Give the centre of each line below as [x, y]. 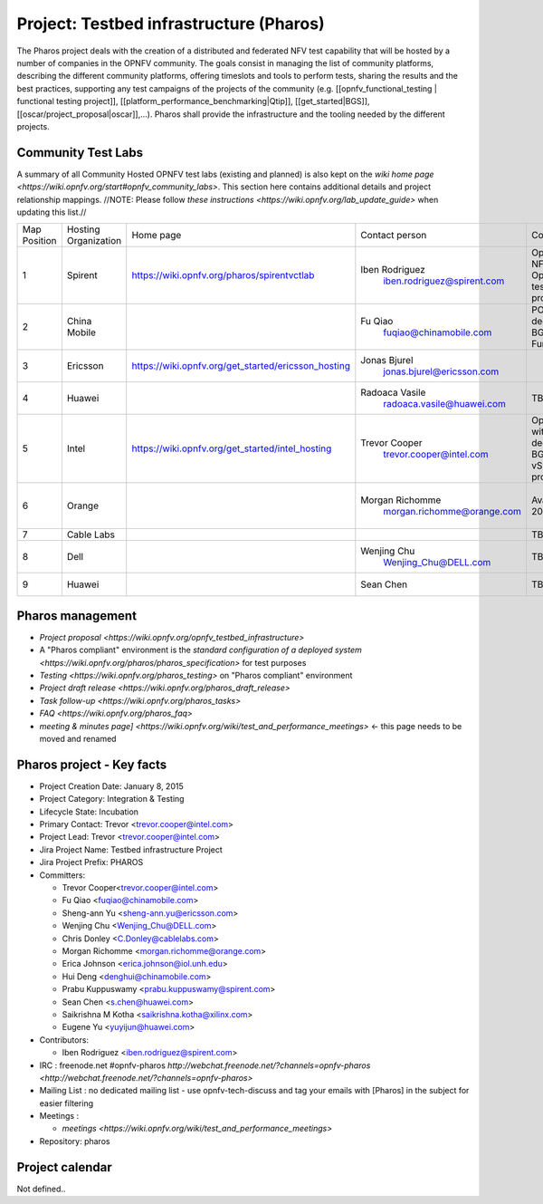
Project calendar [64, 1167]
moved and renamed [78, 739]
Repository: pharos [75, 1141]
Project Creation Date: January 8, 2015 [112, 786]
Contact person [394, 236]
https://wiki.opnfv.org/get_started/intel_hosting [232, 448]
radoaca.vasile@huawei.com [444, 404]
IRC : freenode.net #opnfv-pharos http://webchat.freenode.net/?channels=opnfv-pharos [205, 1065]
